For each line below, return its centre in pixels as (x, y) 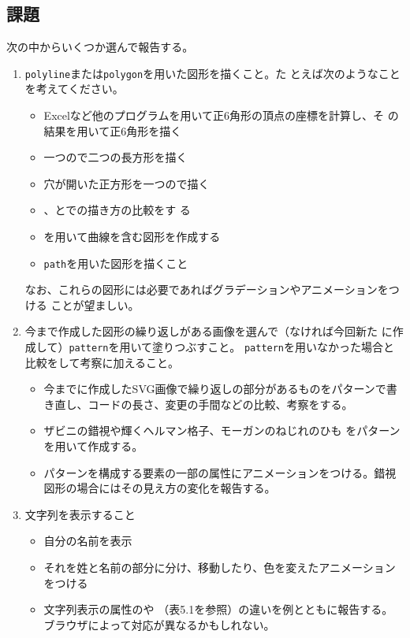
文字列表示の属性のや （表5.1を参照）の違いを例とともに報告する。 (218, 609)
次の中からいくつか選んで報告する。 (100, 47)
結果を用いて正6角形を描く (113, 130)
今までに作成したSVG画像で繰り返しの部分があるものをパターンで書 (220, 389)
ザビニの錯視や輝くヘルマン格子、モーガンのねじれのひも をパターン (222, 430)
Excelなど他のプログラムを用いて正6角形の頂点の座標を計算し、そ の (221, 115)
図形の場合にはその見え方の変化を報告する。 (160, 488)
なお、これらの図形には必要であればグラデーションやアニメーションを (207, 289)
